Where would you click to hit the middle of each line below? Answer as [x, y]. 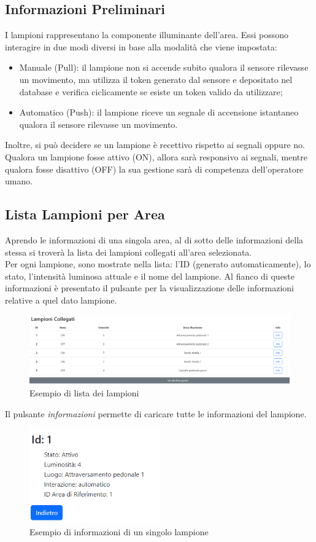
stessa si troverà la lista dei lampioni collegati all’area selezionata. [129, 252]
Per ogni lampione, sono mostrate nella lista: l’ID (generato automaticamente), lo [158, 264]
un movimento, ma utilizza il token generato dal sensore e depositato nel [156, 79]
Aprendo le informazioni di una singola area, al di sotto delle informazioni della [154, 239]
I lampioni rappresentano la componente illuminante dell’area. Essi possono [147, 35]
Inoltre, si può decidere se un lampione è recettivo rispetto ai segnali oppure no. [155, 145]
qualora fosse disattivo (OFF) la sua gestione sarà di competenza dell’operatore [154, 169]
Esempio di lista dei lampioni [84, 393]
